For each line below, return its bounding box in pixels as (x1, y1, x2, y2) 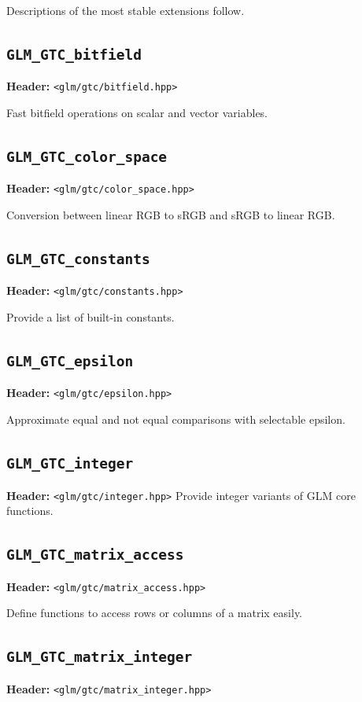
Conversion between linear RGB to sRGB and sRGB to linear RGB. (6, 207, 335, 223)
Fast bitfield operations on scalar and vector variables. (6, 105, 268, 121)
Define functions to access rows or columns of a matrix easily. (6, 605, 303, 621)
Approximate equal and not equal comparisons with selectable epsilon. (6, 411, 345, 428)
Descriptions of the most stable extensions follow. (6, 2, 245, 18)
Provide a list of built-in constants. (6, 309, 175, 325)
